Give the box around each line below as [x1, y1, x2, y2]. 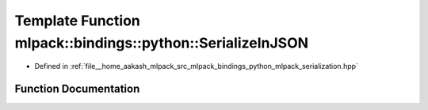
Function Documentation [14, 82, 140, 96]
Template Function [14, 12, 140, 29]
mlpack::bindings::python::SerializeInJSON [14, 34, 309, 51]
